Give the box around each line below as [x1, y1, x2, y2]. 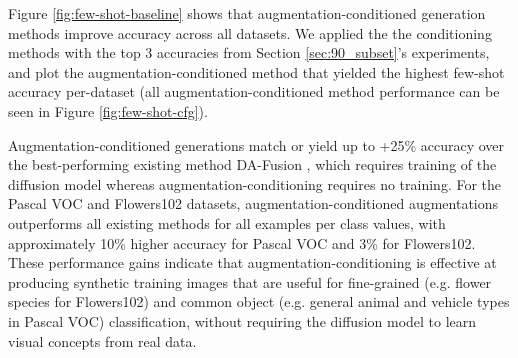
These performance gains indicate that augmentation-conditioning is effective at [8, 252, 497, 273]
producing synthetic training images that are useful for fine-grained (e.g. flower [8, 271, 492, 292]
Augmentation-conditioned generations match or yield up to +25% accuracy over [8, 134, 505, 155]
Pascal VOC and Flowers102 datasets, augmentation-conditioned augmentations [8, 193, 499, 214]
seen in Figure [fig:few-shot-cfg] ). [8, 100, 208, 121]
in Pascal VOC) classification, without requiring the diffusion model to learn [8, 310, 477, 331]
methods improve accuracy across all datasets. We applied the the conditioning [8, 22, 492, 43]
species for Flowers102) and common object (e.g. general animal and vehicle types [8, 291, 510, 312]
